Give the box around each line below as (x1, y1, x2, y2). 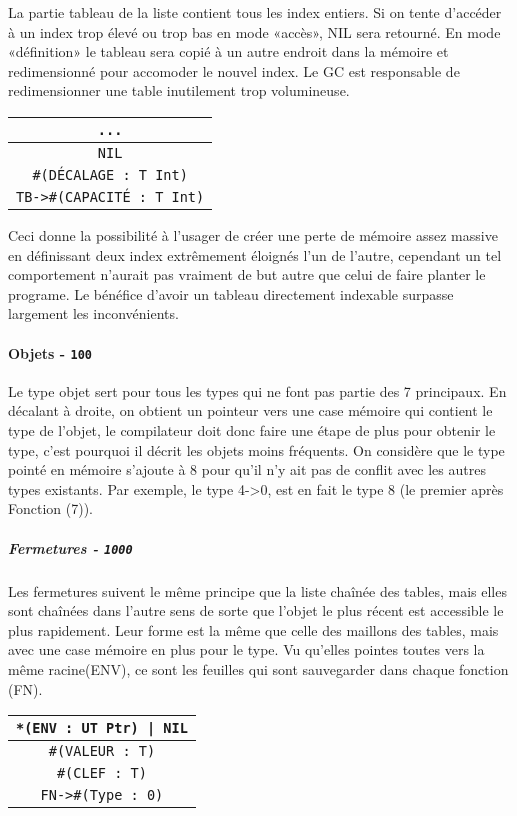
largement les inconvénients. (8, 303, 179, 324)
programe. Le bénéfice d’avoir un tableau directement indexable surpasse (8, 283, 454, 304)
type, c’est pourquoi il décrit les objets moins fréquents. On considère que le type (8, 439, 505, 460)
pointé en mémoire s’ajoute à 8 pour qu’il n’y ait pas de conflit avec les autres (8, 459, 486, 480)
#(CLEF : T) (56, 765, 147, 782)
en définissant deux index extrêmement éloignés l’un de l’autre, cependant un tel (8, 244, 502, 265)
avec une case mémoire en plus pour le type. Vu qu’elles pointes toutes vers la (8, 639, 485, 660)
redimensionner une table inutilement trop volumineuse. (8, 80, 350, 101)
